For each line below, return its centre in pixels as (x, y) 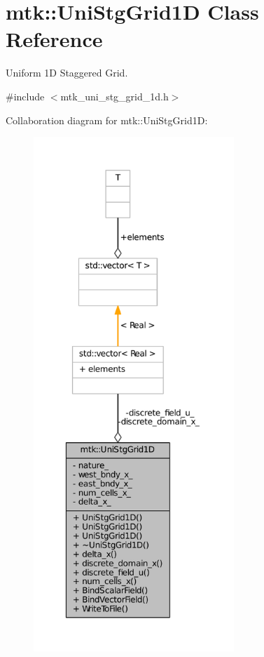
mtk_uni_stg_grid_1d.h (114, 96)
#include (25, 96)
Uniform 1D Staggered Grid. (67, 73)
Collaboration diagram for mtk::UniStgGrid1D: (107, 120)
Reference (54, 39)
